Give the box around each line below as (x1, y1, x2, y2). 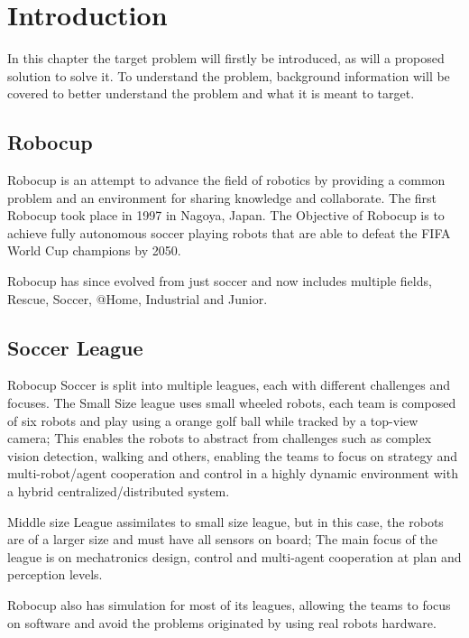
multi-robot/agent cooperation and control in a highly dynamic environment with (7, 464, 458, 483)
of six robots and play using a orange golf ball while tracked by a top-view (7, 411, 418, 430)
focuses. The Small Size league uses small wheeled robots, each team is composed (7, 393, 456, 412)
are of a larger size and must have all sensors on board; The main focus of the (7, 530, 438, 549)
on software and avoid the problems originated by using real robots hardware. (7, 613, 437, 632)
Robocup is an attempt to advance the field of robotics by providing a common (7, 171, 446, 190)
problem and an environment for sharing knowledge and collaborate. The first (7, 188, 437, 207)
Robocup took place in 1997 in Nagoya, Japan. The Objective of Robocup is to (7, 206, 445, 225)
